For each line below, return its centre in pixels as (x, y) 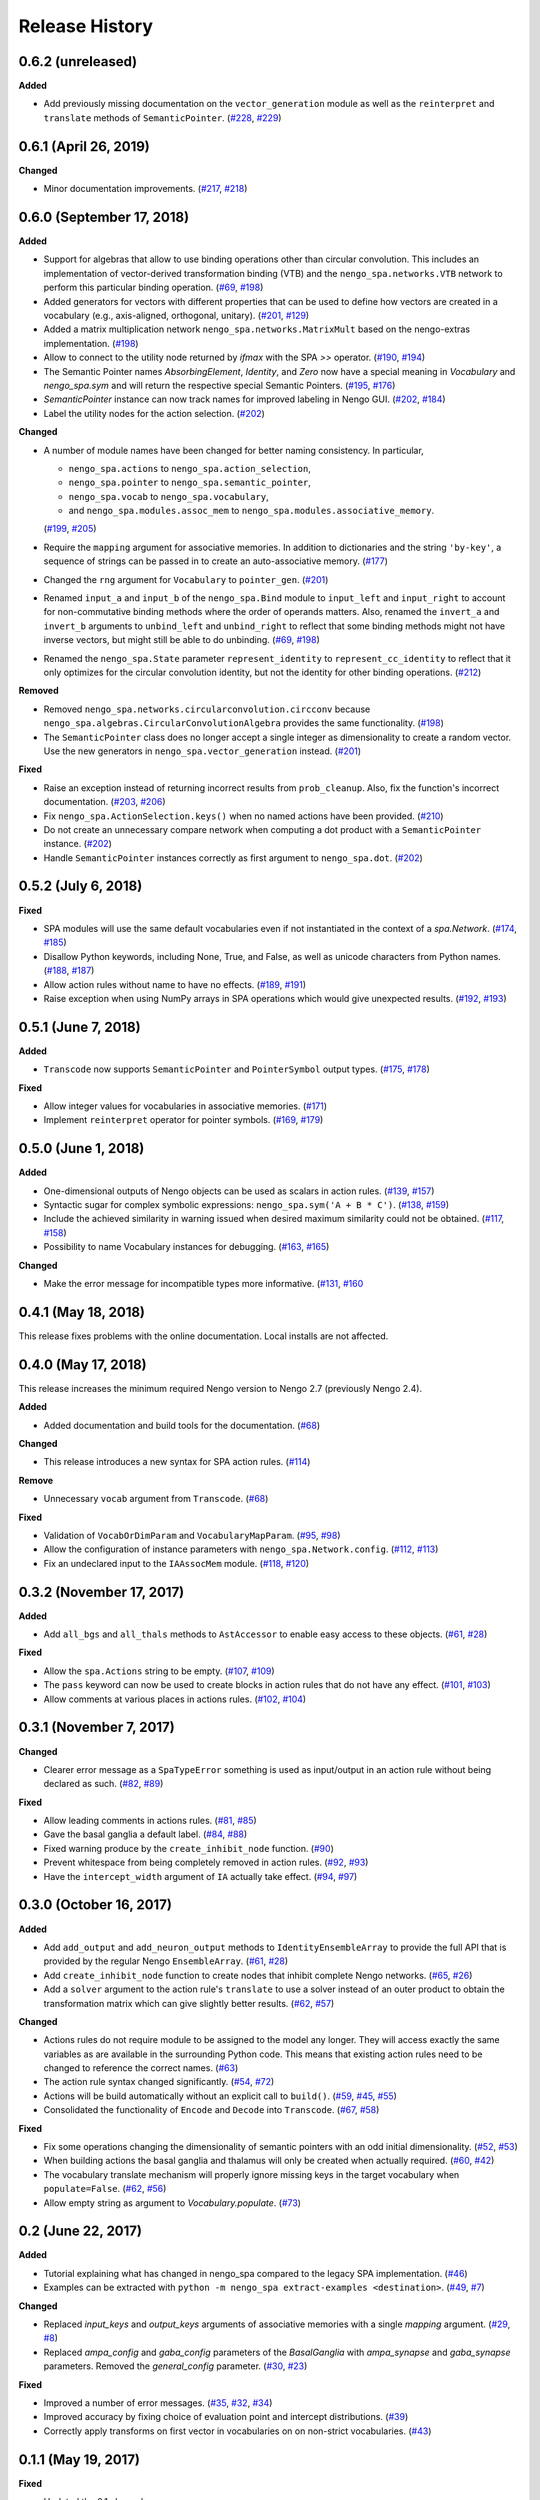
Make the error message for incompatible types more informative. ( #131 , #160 (203, 1284)
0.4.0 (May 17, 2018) (82, 1364)
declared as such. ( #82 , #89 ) (103, 1784)
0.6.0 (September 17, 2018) (104, 216)
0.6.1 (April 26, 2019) (84, 146)
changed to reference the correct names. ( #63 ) (141, 2068)
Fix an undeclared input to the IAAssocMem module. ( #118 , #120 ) (176, 1563)
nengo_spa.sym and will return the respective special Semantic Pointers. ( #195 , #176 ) (219, 385)
